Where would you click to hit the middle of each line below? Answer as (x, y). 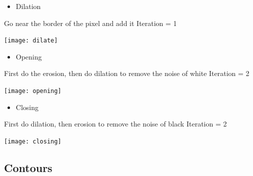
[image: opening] (33, 91)
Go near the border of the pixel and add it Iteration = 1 (90, 23)
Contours (28, 167)
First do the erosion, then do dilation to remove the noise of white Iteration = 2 (127, 73)
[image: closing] (33, 141)
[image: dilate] (31, 41)
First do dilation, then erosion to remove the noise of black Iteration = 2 (115, 124)
